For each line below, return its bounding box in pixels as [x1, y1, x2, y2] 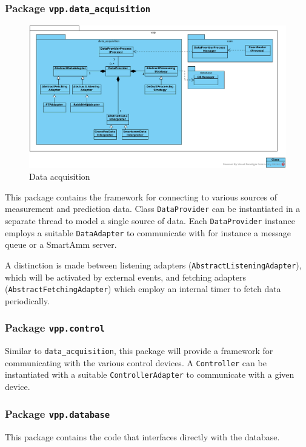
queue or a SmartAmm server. [5, 238, 117, 251]
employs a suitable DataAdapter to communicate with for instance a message [5, 226, 291, 239]
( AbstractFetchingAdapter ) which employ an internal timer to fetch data [5, 282, 281, 295]
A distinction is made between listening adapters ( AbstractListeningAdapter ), [5, 258, 302, 271]
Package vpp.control [5, 320, 105, 335]
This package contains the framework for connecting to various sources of [5, 190, 277, 203]
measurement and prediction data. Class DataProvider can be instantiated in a [5, 202, 301, 215]
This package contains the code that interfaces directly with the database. [5, 430, 280, 443]
